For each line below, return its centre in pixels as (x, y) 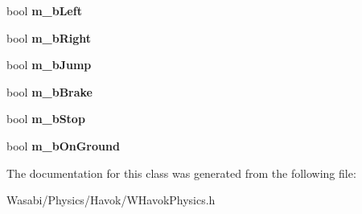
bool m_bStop (46, 119)
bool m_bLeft (44, 10)
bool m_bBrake (49, 91)
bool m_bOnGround (63, 145)
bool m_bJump (49, 65)
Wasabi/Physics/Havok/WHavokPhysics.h (111, 200)
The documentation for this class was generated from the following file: (181, 173)
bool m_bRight (49, 37)
